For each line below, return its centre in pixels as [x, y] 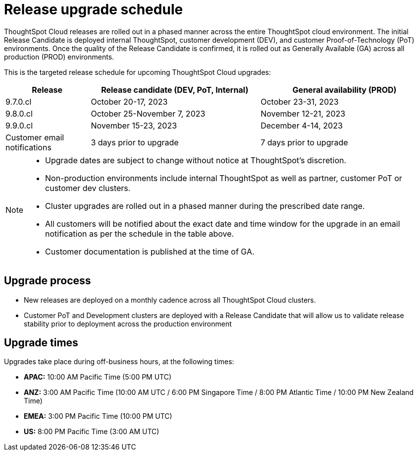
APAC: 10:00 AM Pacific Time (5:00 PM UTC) [98, 377]
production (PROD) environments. [59, 57]
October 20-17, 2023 [129, 101]
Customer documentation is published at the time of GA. [150, 251]
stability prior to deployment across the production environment [128, 324]
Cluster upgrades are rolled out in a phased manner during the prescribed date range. [205, 206]
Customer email [35, 137]
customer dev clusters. [88, 188]
